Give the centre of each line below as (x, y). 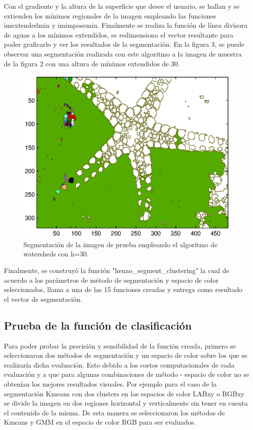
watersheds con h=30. (56, 254)
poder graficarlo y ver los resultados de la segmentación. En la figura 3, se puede (124, 44)
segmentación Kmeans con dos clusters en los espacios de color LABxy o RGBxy (124, 393)
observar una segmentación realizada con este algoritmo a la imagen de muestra (123, 53)
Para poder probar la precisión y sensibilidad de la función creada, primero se (120, 345)
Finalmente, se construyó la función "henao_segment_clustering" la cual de (117, 270)
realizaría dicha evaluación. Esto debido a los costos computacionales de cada (119, 364)
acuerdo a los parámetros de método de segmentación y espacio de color (111, 280)
